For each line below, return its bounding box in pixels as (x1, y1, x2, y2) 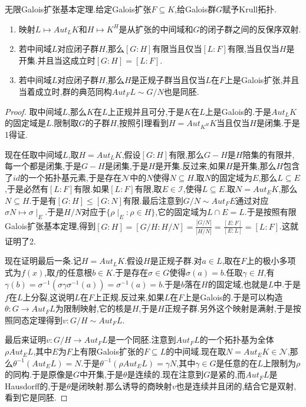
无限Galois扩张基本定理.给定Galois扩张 (5, 3, 152, 15)
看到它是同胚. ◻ (5, 391, 68, 403)
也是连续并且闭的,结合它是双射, (176, 379, 297, 392)
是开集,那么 (232, 160, 277, 172)
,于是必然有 (5, 183, 48, 195)
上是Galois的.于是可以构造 (183, 290, 283, 303)
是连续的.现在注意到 (127, 368, 204, 380)
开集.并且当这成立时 (18, 54, 96, 66)
